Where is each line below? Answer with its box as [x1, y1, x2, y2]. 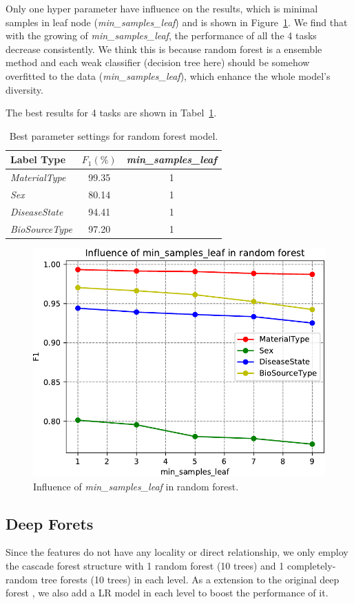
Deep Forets [6, 512, 94, 534]
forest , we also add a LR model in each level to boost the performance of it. [6, 585, 329, 600]
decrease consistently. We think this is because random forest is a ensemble [6, 41, 322, 56]
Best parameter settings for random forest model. [9, 128, 218, 143]
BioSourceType [10, 221, 72, 236]
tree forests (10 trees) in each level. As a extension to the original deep [41, 572, 340, 586]
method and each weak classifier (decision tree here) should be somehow [6, 55, 310, 70]
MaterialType [10, 170, 66, 185]
